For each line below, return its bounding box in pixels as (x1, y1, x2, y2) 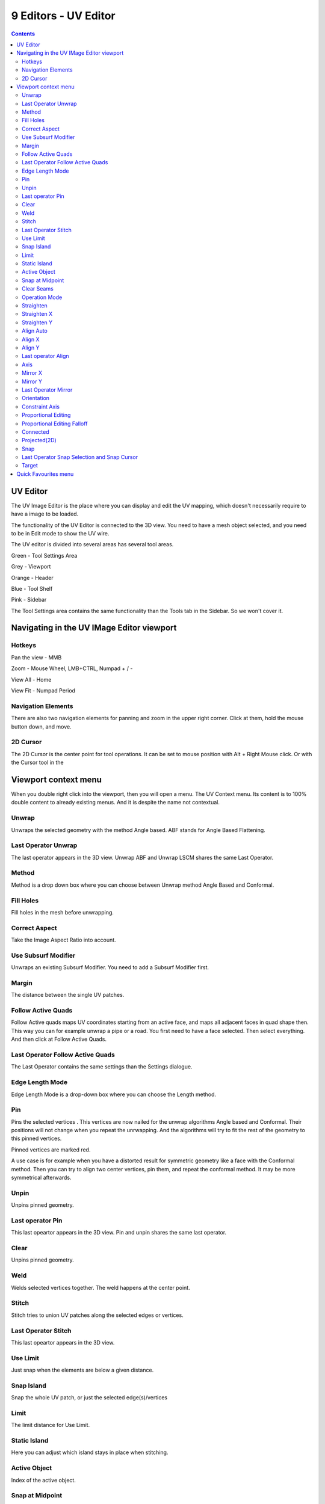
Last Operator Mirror (22, 386, 73, 393)
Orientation (22, 395, 50, 402)
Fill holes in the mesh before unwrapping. (11, 908, 114, 916)
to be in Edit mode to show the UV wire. (11, 529, 110, 537)
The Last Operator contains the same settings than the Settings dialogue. (11, 1063, 193, 1070)
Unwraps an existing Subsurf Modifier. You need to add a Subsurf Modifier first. (11, 964, 209, 971)
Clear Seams (22, 285, 54, 292)
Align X (22, 336, 40, 343)
